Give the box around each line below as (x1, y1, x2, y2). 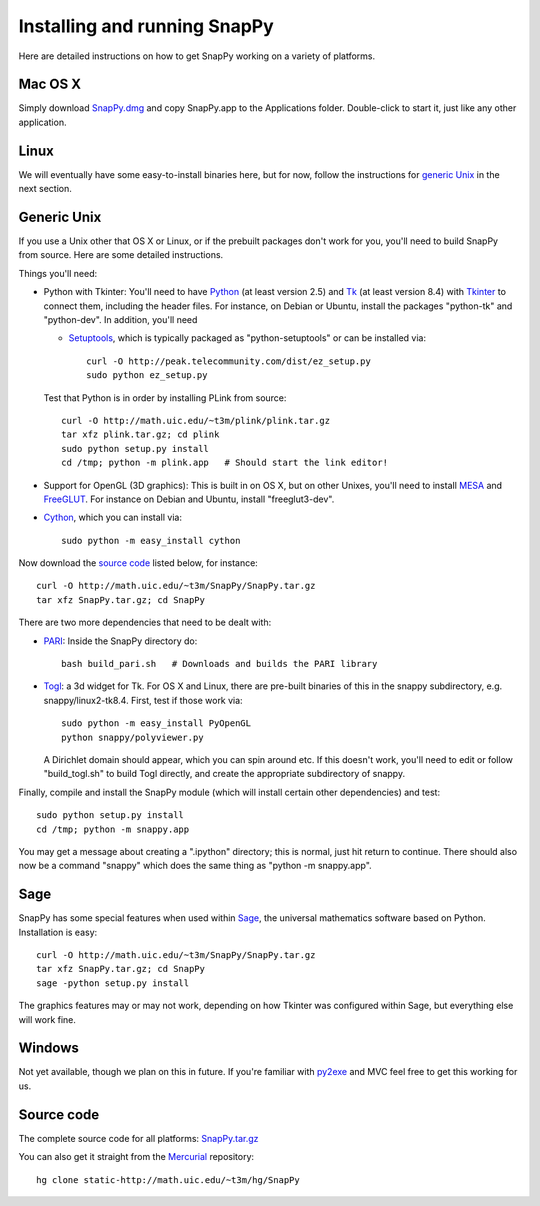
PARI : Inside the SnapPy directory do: (43, 635, 198, 647)
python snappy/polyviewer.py (61, 731, 204, 743)
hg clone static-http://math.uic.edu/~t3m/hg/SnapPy (36, 1174, 300, 1185)
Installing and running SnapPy (18, 15, 274, 37)
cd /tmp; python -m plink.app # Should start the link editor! (61, 457, 389, 469)
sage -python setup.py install (36, 977, 190, 989)
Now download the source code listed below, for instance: (18, 557, 259, 569)
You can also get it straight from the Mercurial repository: (18, 1151, 255, 1163)
